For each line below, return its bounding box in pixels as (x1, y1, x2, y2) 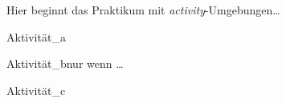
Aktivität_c (6, 81, 66, 98)
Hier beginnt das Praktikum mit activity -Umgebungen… (6, 2, 280, 18)
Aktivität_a (6, 28, 66, 45)
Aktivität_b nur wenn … (6, 55, 124, 72)
